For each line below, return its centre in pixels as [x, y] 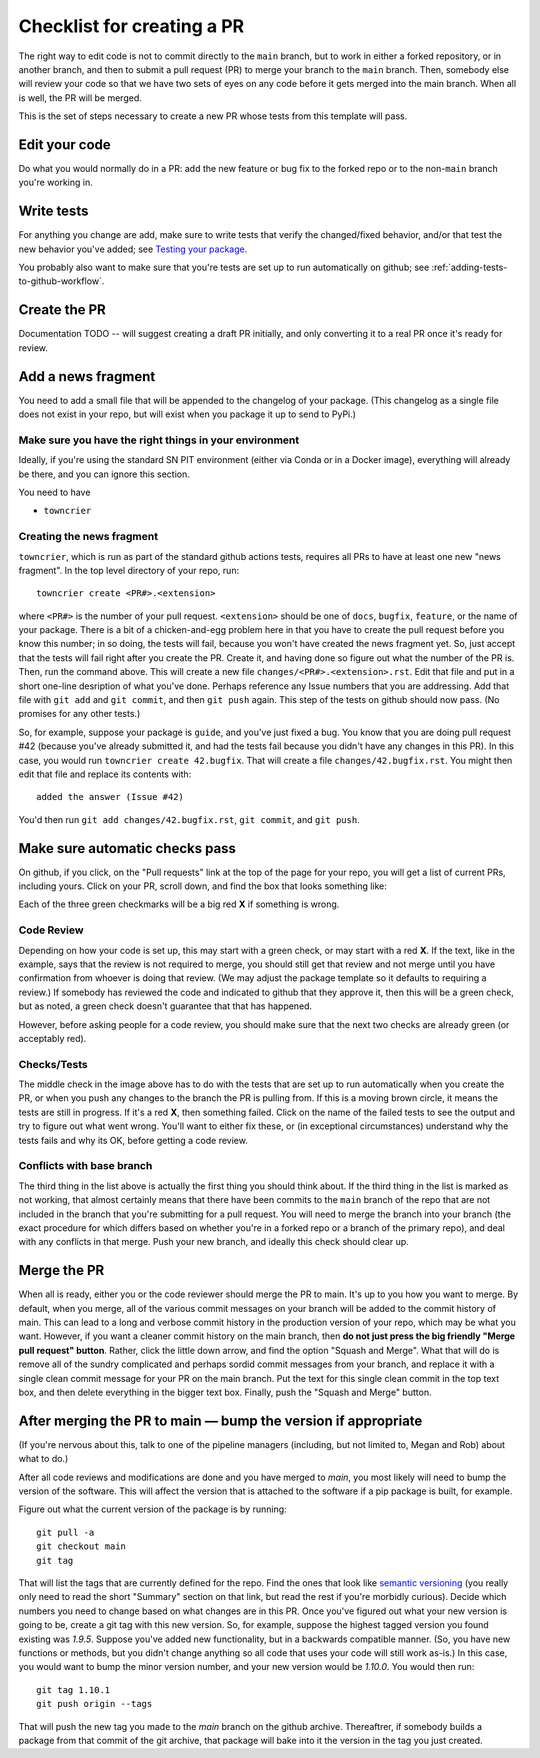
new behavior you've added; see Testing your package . [133, 249]
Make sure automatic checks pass [127, 848]
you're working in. [56, 182]
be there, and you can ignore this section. [104, 474]
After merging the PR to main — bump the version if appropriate [220, 1420]
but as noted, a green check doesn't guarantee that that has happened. [165, 1006]
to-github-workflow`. [61, 281]
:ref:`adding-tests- [469, 267]
